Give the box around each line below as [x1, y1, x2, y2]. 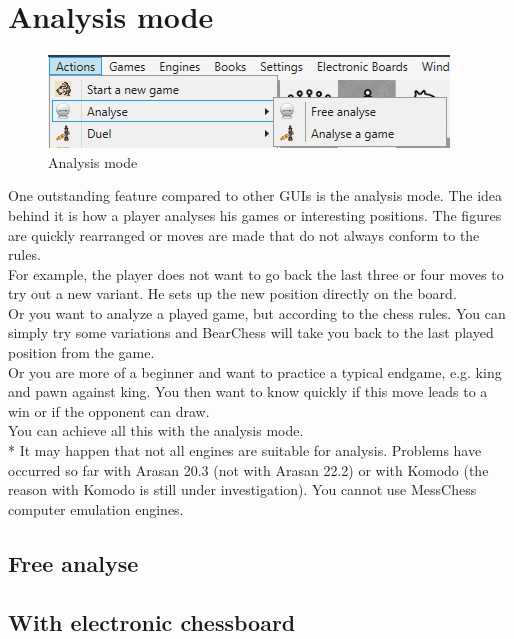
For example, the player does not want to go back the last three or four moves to [8, 263, 504, 284]
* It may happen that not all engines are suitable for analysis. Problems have [8, 440, 482, 461]
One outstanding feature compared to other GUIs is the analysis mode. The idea [8, 185, 503, 206]
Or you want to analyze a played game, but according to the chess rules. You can [8, 302, 506, 323]
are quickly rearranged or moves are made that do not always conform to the [8, 224, 480, 245]
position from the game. [8, 342, 155, 363]
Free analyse [8, 547, 139, 578]
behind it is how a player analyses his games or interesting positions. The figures [8, 204, 502, 225]
